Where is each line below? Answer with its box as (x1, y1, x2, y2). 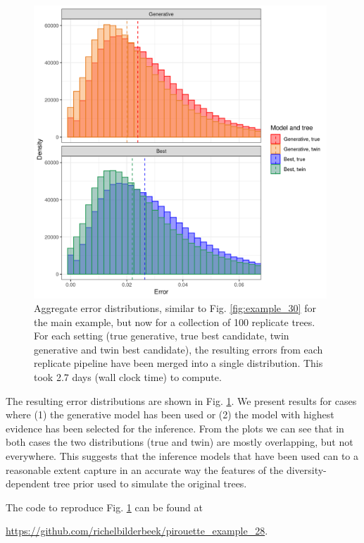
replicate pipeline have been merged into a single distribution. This (34, 356, 323, 370)
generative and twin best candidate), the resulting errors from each (34, 342, 323, 356)
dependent (6, 476, 51, 491)
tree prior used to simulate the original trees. (53, 476, 247, 491)
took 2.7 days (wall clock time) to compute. (34, 370, 222, 385)
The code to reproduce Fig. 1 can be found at (6, 499, 203, 514)
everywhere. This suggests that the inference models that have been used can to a (6, 449, 359, 463)
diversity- (286, 462, 327, 477)
